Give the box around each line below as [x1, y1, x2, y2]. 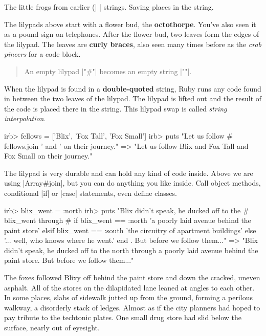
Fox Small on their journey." [4, 150, 93, 161]
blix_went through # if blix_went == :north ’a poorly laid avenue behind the [4, 215, 251, 226]
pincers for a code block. [4, 49, 81, 59]
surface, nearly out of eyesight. [4, 322, 100, 333]
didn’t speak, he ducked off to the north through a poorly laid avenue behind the [4, 244, 258, 255]
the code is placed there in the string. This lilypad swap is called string [4, 103, 227, 114]
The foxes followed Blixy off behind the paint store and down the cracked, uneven [4, 272, 260, 283]
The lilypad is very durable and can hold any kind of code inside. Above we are [4, 167, 253, 178]
